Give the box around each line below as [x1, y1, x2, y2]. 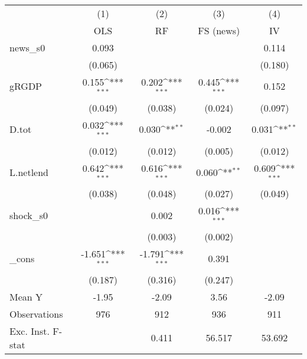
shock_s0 [9, 208, 48, 222]
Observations [9, 306, 63, 321]
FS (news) [198, 24, 240, 37]
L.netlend [9, 165, 49, 179]
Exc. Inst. [9, 324, 50, 338]
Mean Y [9, 289, 43, 303]
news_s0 [9, 41, 45, 54]
